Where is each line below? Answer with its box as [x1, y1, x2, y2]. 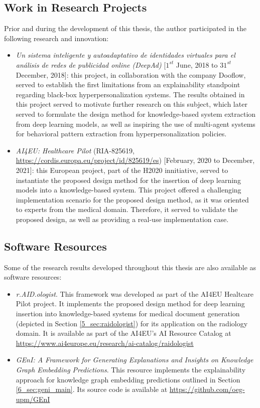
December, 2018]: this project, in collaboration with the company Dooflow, [16, 69, 246, 80]
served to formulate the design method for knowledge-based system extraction [16, 108, 256, 119]
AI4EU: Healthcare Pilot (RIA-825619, [16, 145, 135, 155]
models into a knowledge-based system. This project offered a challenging [16, 184, 241, 195]
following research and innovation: [4, 33, 109, 43]
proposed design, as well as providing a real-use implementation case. [16, 214, 229, 224]
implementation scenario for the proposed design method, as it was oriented [16, 194, 249, 205]
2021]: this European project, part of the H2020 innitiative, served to [16, 164, 228, 175]
